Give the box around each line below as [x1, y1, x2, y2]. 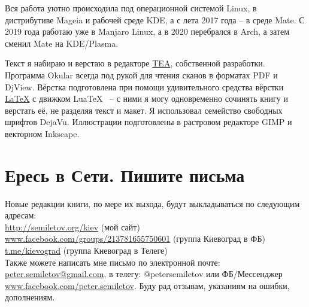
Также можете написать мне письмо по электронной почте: [5, 256, 220, 268]
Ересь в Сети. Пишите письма [5, 162, 245, 187]
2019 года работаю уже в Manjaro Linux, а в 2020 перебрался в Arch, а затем [5, 25, 290, 38]
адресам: [5, 209, 37, 221]
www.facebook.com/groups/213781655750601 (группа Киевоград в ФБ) [5, 232, 265, 245]
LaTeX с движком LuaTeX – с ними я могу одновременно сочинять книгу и [5, 92, 288, 105]
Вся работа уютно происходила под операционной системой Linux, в [5, 2, 257, 14]
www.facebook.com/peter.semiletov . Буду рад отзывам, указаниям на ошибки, [5, 279, 290, 291]
